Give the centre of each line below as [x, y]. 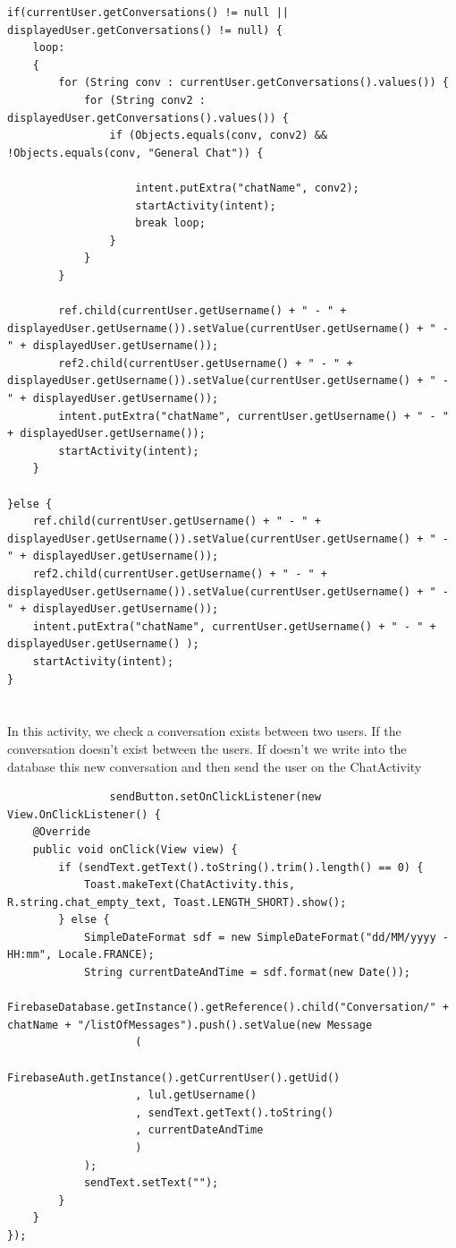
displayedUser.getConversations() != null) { [145, 30]
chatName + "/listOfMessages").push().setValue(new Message [190, 1025]
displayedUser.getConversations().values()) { [148, 118]
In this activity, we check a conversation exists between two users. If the [204, 731]
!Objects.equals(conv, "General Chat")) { [135, 153]
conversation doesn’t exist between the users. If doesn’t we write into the [207, 748]
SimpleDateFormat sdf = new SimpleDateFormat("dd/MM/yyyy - [266, 937]
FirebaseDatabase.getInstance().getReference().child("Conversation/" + [228, 1008]
